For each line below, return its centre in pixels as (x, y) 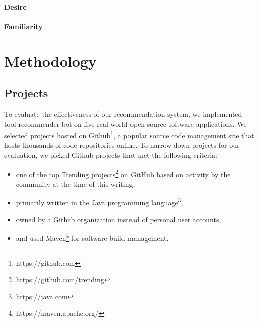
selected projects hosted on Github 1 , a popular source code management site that (129, 135)
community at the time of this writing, (75, 183)
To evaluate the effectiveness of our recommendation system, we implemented (123, 113)
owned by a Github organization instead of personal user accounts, (118, 219)
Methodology (50, 61)
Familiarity (23, 26)
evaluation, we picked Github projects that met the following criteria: (111, 155)
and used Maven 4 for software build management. (92, 237)
